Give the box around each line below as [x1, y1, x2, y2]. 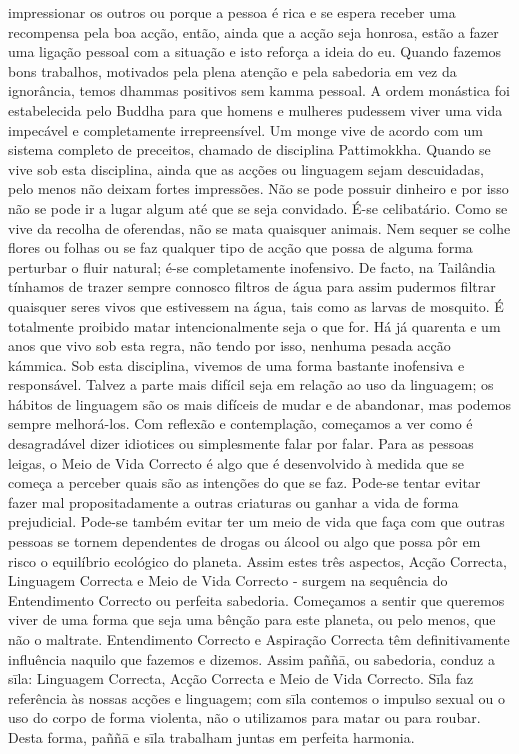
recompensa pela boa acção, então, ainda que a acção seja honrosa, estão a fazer [8, 21, 499, 42]
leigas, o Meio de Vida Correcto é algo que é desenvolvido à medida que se [8, 452, 465, 473]
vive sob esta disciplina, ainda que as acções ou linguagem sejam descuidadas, [8, 158, 484, 179]
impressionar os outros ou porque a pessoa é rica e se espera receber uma [8, 2, 456, 22]
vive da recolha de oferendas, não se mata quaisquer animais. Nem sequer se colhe [8, 217, 511, 238]
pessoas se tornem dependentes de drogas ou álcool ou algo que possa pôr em [8, 531, 481, 552]
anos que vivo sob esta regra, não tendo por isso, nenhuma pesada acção [8, 335, 451, 356]
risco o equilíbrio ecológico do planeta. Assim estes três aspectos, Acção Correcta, [8, 550, 507, 571]
